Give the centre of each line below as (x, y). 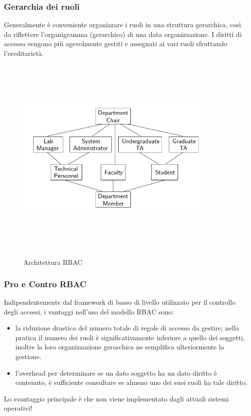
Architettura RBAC (53, 262)
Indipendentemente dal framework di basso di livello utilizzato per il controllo (120, 302)
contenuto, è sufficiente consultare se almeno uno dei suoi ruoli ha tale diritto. (131, 382)
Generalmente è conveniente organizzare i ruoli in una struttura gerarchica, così (123, 25)
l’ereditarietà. (24, 53)
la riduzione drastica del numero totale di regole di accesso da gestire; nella (127, 328)
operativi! (18, 408)
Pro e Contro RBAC (45, 284)
